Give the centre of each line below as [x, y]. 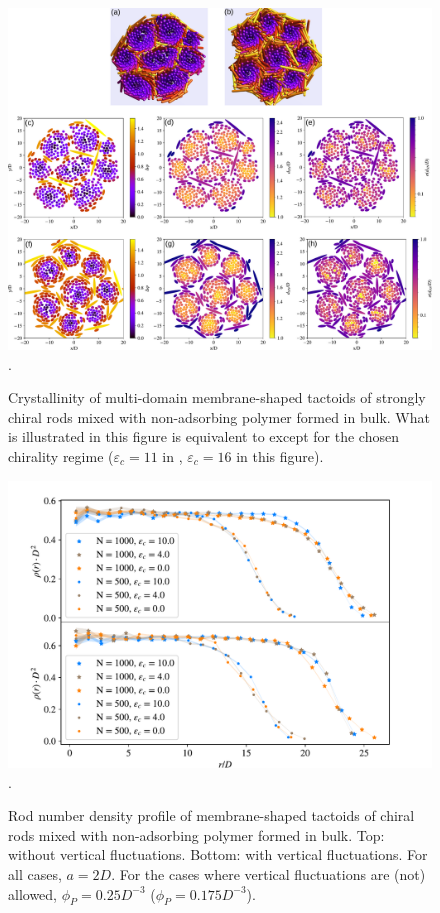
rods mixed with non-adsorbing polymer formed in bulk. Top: [196, 834]
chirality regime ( [61, 455]
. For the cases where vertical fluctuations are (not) [268, 873]
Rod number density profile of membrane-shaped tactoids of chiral [211, 815]
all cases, [35, 873]
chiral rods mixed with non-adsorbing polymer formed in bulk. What [219, 416]
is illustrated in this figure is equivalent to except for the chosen [203, 436]
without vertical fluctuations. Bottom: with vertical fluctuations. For [218, 854]
